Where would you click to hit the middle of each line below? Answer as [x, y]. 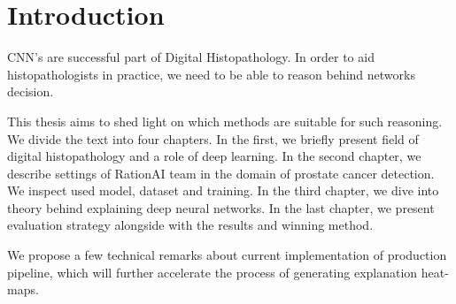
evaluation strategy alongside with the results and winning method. [190, 225]
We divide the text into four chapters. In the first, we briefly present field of [213, 138]
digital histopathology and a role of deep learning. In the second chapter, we [214, 156]
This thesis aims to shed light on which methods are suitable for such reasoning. [225, 121]
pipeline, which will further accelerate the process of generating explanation [213, 272]
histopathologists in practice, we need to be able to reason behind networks [211, 74]
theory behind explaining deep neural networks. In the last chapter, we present [221, 207]
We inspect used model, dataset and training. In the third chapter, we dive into [223, 190]
